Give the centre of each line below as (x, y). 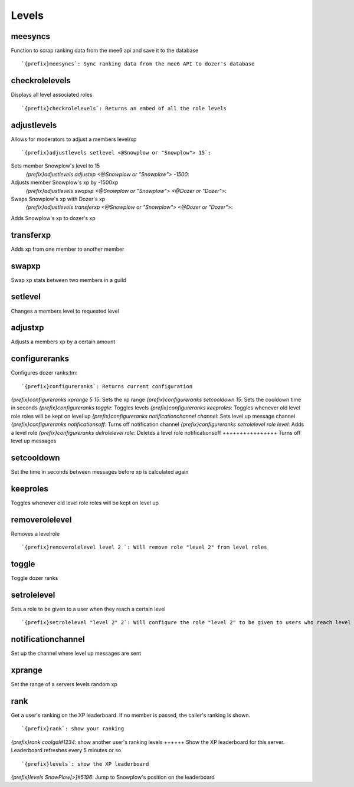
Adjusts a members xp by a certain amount (63, 342)
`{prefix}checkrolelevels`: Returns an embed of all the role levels (124, 108)
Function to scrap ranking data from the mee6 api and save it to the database (105, 51)
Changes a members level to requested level (65, 311)
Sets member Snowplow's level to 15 (55, 166)
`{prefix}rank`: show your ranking (73, 729)
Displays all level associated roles (52, 95)
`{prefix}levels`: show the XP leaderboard (85, 764)
